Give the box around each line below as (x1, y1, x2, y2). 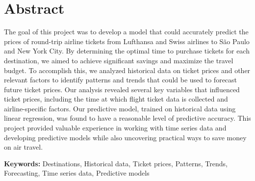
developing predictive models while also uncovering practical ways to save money (4, 132, 247, 142)
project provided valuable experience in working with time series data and (4, 123, 227, 133)
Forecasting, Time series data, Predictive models (4, 168, 150, 178)
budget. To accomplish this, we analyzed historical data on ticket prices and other (4, 65, 251, 75)
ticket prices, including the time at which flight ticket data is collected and (4, 94, 228, 104)
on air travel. (4, 142, 43, 152)
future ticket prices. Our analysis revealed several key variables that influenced (4, 84, 240, 94)
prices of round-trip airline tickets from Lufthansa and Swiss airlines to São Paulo (4, 36, 250, 46)
